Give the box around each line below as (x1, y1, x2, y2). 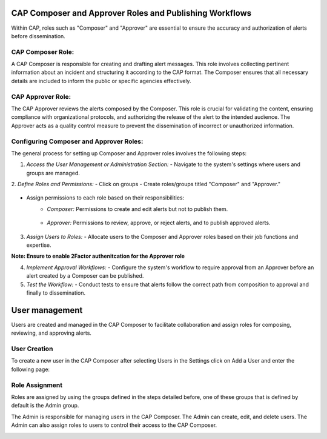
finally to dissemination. (26, 289, 86, 297)
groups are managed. (26, 169, 80, 176)
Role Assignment (11, 381, 63, 389)
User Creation (11, 344, 53, 353)
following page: (11, 366, 50, 373)
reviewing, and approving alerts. (11, 329, 92, 337)
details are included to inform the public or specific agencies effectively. (11, 77, 191, 84)
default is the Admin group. (11, 402, 79, 409)
